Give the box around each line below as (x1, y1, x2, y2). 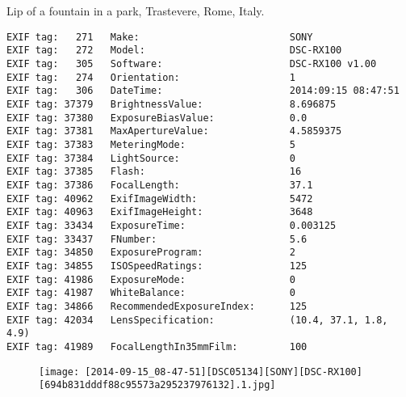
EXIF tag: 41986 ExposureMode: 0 (6, 273, 295, 285)
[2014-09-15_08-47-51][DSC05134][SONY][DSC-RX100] (85, 365, 362, 378)
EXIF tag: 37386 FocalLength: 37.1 (6, 179, 313, 191)
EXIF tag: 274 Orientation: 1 (6, 71, 295, 83)
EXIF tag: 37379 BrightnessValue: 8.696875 (6, 99, 337, 111)
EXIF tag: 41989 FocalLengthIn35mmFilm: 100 (6, 340, 308, 353)
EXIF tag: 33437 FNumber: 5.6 (6, 233, 308, 245)
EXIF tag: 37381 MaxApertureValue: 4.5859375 (6, 125, 342, 137)
